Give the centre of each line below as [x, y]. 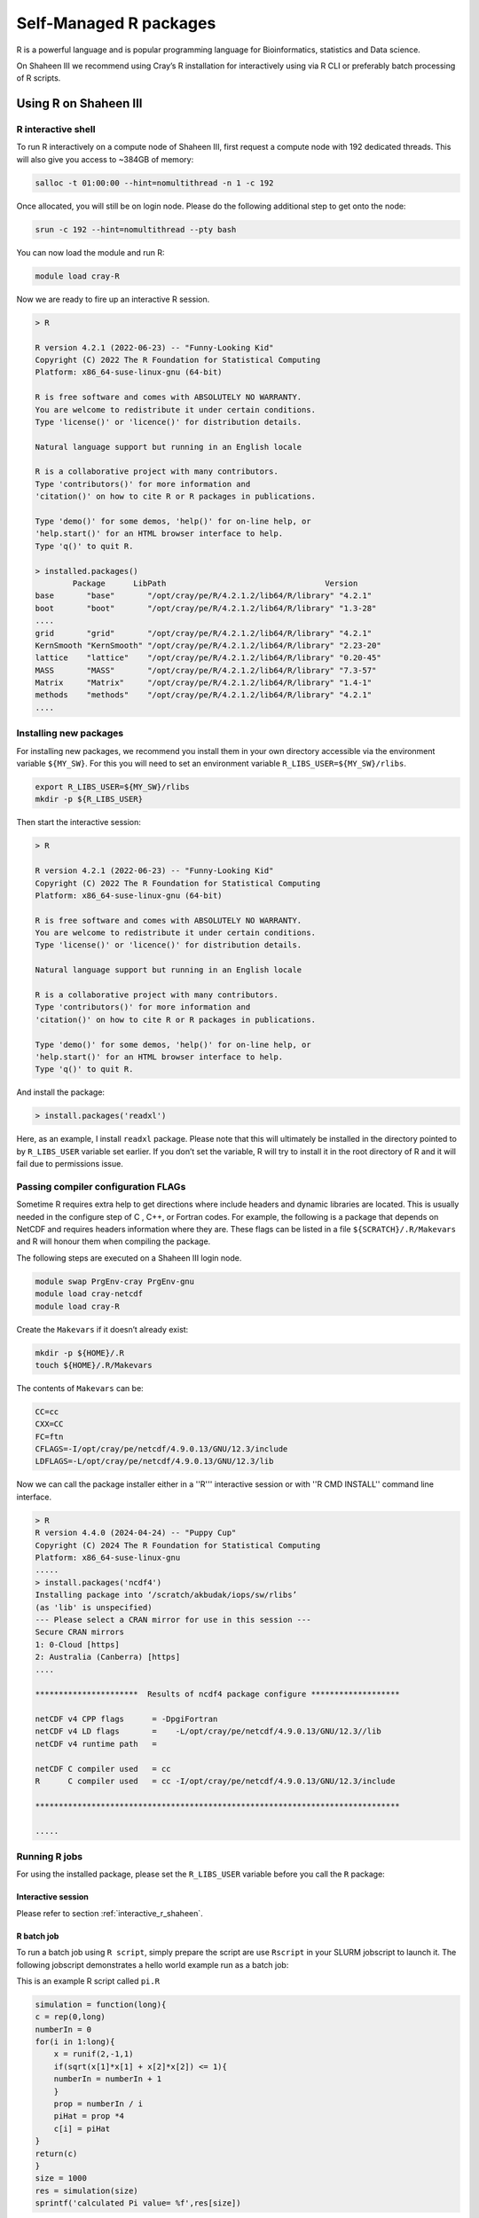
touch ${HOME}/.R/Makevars [94, 1365]
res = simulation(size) [87, 2190]
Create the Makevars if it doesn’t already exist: [102, 1329]
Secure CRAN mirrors [79, 1632]
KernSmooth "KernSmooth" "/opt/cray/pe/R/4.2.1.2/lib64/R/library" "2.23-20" [208, 645]
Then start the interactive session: [79, 822]
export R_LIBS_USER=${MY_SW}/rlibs [112, 787]
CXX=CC [49, 1424]
